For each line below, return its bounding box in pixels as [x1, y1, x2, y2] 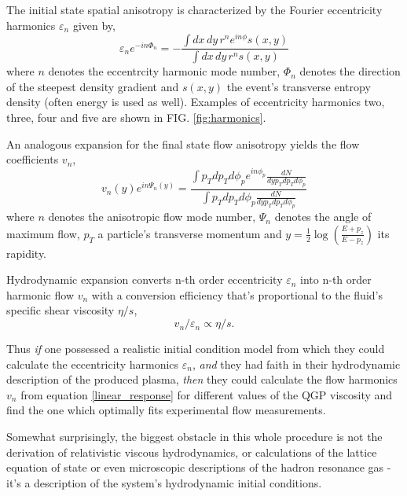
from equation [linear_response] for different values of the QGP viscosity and [20, 386, 393, 402]
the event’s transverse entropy [226, 78, 371, 94]
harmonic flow [6, 286, 74, 303]
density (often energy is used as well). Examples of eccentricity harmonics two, [6, 94, 385, 110]
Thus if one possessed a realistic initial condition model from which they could [6, 340, 385, 357]
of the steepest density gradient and [6, 78, 179, 94]
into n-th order [300, 271, 372, 288]
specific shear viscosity [6, 302, 115, 318]
